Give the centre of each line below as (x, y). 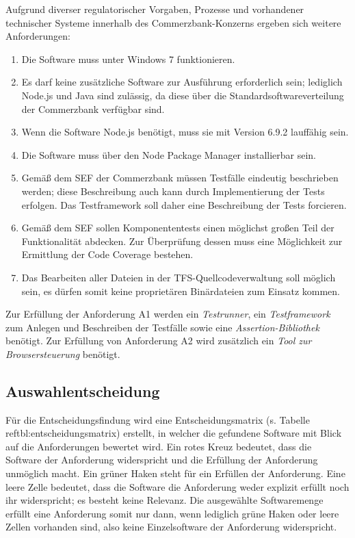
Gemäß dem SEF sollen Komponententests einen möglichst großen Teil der (178, 228)
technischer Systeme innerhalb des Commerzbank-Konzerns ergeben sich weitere (173, 22)
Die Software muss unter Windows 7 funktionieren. (128, 59)
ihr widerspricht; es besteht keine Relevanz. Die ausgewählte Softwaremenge (165, 500)
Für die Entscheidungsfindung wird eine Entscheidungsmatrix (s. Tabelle (158, 419)
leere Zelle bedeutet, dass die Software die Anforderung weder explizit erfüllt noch (177, 486)
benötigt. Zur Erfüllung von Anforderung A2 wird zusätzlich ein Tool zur (159, 341)
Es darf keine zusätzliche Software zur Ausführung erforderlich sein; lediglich (182, 82)
